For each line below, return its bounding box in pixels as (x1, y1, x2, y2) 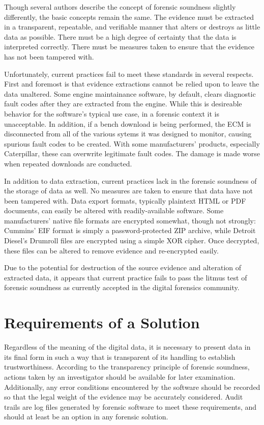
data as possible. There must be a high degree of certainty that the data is (4, 31, 237, 42)
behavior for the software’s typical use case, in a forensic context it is (4, 108, 219, 119)
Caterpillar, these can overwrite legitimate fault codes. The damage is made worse (4, 148, 260, 159)
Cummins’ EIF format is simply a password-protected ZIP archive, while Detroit (4, 225, 256, 236)
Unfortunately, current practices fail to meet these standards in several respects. (4, 68, 254, 79)
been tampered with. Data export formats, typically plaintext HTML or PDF (4, 195, 246, 206)
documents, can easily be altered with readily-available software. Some (4, 205, 224, 216)
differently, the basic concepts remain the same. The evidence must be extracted (4, 11, 254, 22)
